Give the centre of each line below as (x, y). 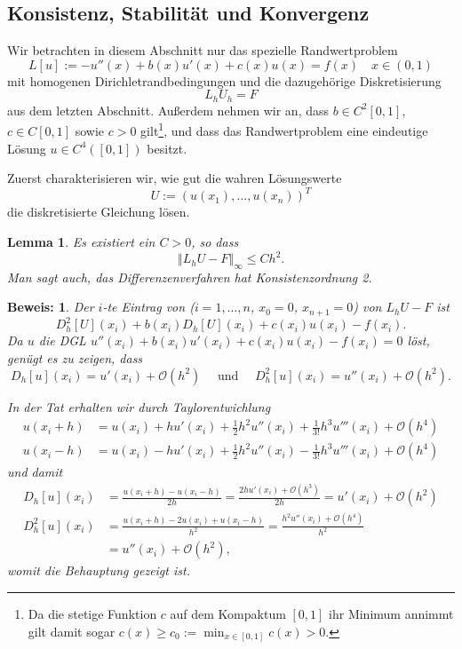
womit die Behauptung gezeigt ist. (99, 570)
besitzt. (167, 148)
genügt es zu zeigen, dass (75, 358)
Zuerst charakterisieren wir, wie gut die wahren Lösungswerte (175, 178)
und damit (35, 472)
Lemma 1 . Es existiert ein (81, 241)
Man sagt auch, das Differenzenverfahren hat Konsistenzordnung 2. (190, 277)
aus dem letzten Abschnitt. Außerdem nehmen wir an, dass (168, 110)
